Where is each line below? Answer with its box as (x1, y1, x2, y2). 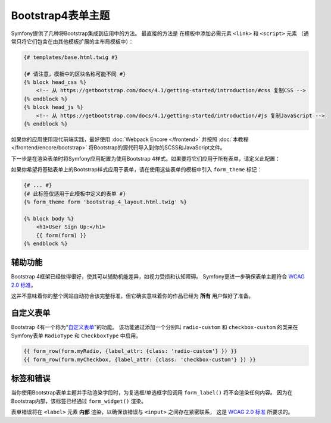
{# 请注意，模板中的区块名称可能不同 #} (23, 70, 126, 77)
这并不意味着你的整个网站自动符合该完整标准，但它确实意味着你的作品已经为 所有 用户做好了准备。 (11, 292, 254, 300)
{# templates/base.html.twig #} (23, 54, 118, 61)
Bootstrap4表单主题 (11, 9, 110, 22)
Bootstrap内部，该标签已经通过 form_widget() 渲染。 (11, 397, 147, 405)
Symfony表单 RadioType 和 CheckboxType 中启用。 (11, 332, 141, 339)
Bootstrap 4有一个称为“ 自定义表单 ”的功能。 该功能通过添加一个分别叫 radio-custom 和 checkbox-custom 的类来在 (11, 324, 298, 331)
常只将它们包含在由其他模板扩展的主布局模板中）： (11, 37, 134, 45)
